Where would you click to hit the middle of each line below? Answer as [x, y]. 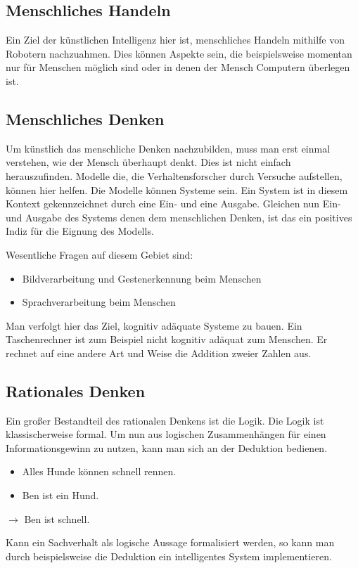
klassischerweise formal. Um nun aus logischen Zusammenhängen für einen [166, 434]
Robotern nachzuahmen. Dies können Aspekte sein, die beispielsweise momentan [179, 53]
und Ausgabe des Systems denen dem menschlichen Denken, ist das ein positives [179, 217]
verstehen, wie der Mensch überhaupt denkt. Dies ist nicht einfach [148, 162]
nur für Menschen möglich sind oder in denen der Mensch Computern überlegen [178, 67]
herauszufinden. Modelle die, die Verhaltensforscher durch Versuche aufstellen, [174, 175]
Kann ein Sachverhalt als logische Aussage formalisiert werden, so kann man [170, 542]
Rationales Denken [76, 390]
